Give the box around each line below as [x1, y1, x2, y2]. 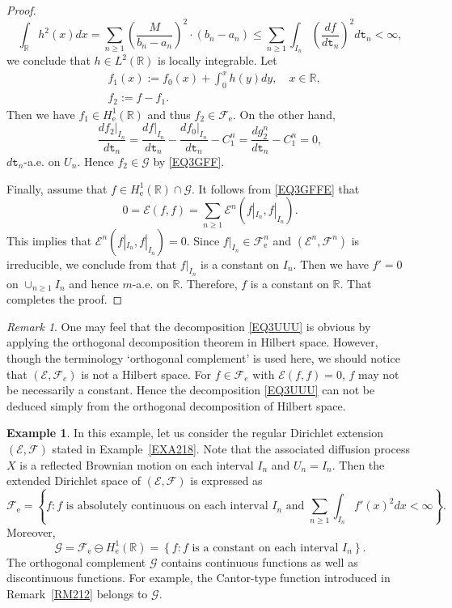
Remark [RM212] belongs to [6, 585, 148, 602]
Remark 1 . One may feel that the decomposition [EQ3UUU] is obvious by [6, 317, 371, 334]
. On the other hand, [232, 105, 336, 122]
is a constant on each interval [192, 542, 339, 554]
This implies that [6, 232, 92, 249]
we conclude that [6, 52, 91, 69]
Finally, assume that [6, 180, 108, 197]
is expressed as [190, 472, 263, 489]
